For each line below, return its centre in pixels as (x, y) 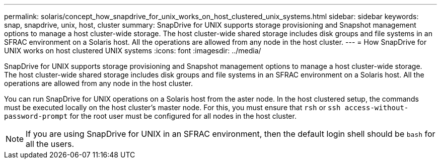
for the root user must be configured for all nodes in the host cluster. (183, 116)
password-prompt (36, 116)
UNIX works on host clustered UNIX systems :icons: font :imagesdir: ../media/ (133, 51)
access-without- (377, 108)
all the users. (50, 144)
